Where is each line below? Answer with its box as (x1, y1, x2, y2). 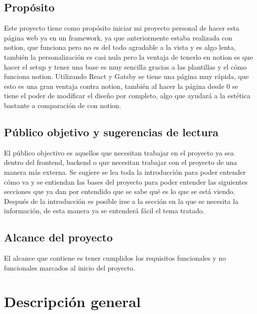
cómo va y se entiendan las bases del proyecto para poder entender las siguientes (4, 176, 248, 187)
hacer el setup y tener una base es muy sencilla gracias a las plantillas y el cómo (4, 61, 247, 72)
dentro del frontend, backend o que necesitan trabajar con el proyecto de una (4, 157, 237, 167)
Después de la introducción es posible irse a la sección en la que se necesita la (4, 196, 239, 206)
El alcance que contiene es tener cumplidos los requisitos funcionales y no (4, 253, 226, 263)
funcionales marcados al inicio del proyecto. (4, 262, 135, 273)
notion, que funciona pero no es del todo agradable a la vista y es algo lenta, (4, 42, 236, 52)
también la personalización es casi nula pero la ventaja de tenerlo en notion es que (4, 51, 253, 62)
